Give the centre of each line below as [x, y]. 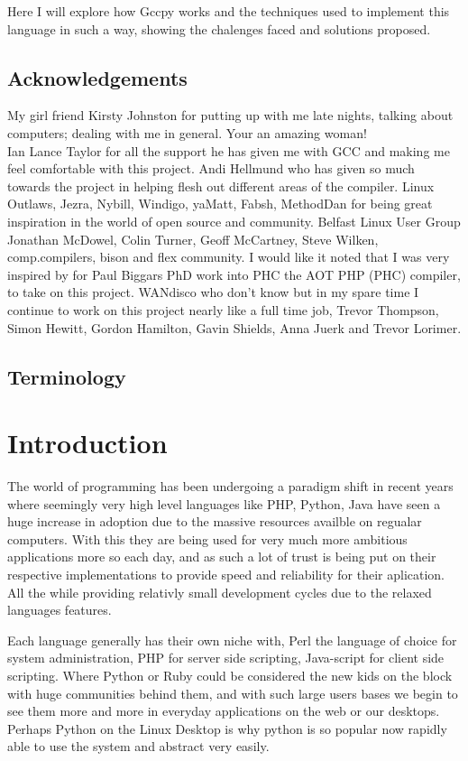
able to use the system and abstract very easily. [138, 746]
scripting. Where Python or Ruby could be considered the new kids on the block [230, 675]
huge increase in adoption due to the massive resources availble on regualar [215, 521]
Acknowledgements [97, 77]
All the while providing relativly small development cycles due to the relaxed [220, 592]
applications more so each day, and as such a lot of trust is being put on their [222, 557]
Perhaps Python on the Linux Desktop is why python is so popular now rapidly [227, 728]
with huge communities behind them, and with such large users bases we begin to [233, 693]
